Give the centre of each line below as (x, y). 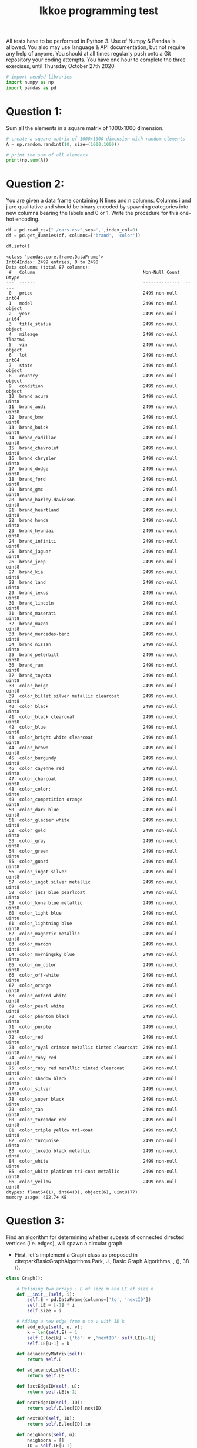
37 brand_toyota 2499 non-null (93, 675)
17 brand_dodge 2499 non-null (93, 469)
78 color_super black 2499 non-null (93, 1099)
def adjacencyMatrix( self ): (51, 1354)
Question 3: (35, 1221)
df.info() (18, 246)
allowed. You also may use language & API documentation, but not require (96, 47)
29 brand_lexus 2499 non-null (93, 593)
